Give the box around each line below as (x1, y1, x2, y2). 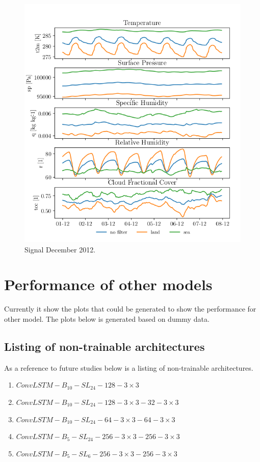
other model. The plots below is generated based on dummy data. (4, 313, 210, 324)
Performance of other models (4, 274, 213, 295)
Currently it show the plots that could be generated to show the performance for (4, 303, 256, 314)
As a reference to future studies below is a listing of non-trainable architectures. (4, 362, 253, 373)
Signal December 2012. (24, 244, 96, 254)
